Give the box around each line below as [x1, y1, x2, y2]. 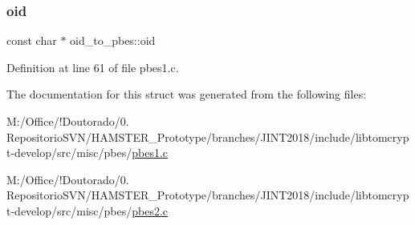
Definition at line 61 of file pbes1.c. [6, 58, 179, 75]
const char [6, 32, 57, 49]
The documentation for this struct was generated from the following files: [6, 86, 367, 102]
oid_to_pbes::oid [70, 32, 156, 49]
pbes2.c [132, 202, 169, 219]
